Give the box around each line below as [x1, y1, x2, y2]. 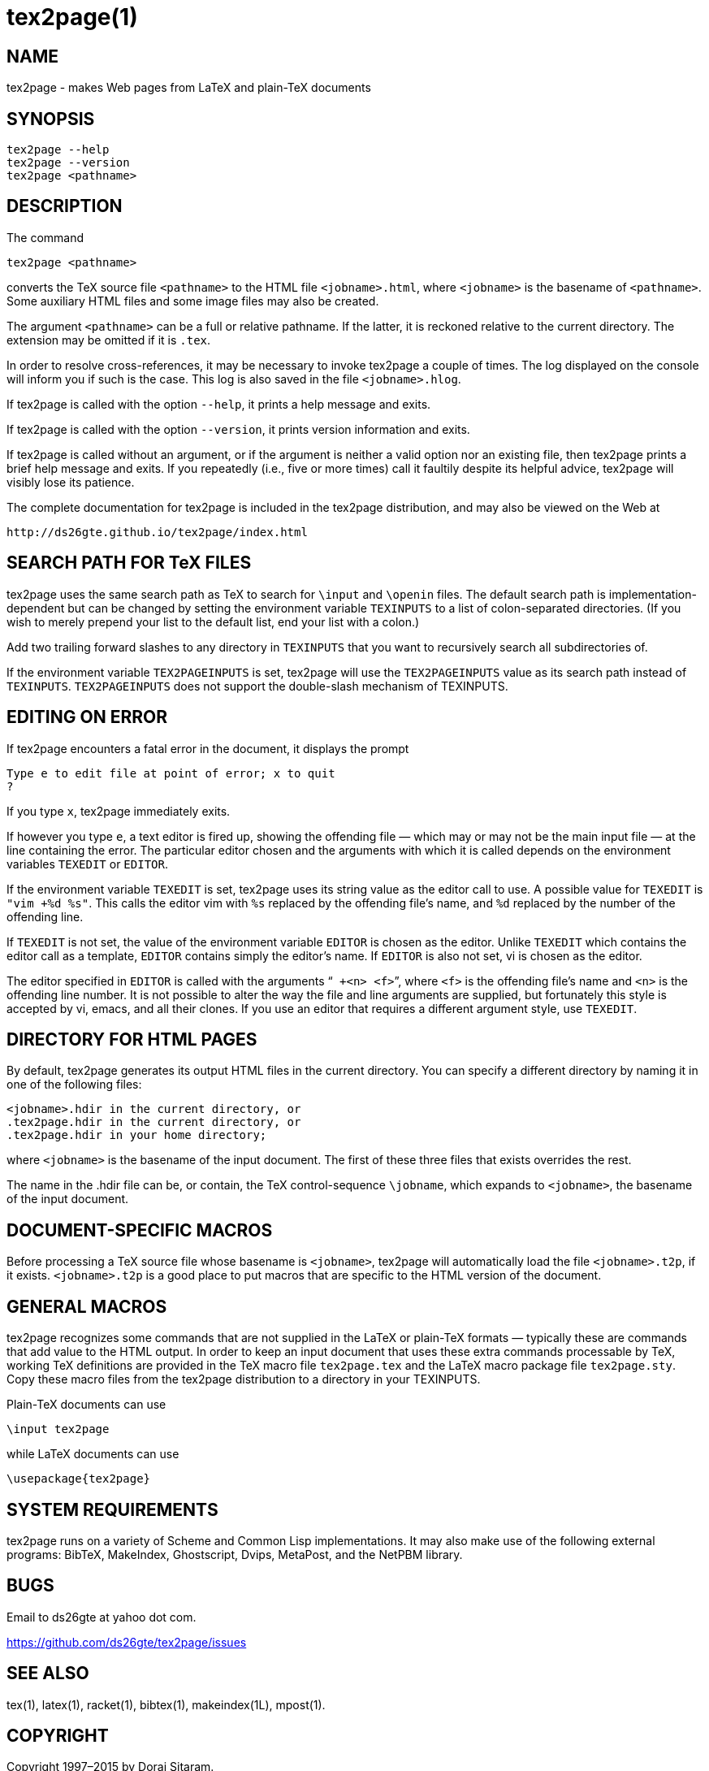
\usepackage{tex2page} [6, 1472, 151, 1486]
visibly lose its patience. [6, 474, 135, 489]
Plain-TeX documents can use [6, 1397, 166, 1412]
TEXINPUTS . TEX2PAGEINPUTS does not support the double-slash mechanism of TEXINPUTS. [6, 678, 508, 693]
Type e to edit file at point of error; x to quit [6, 766, 335, 780]
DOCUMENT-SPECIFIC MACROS [6, 1219, 273, 1241]
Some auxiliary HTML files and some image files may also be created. [6, 293, 379, 308]
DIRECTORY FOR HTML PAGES [6, 1028, 257, 1050]
